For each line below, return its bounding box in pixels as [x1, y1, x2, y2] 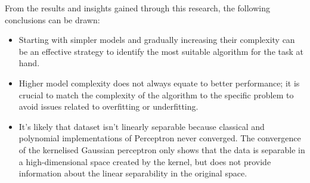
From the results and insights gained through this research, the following [5, 2, 270, 14]
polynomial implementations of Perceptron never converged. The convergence [18, 132, 301, 144]
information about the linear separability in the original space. [18, 167, 247, 179]
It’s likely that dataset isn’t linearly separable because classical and [18, 120, 265, 132]
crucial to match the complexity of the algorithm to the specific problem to [18, 88, 294, 101]
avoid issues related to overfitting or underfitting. [18, 100, 199, 113]
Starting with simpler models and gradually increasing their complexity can [18, 33, 295, 46]
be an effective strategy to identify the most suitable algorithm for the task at [18, 45, 303, 57]
